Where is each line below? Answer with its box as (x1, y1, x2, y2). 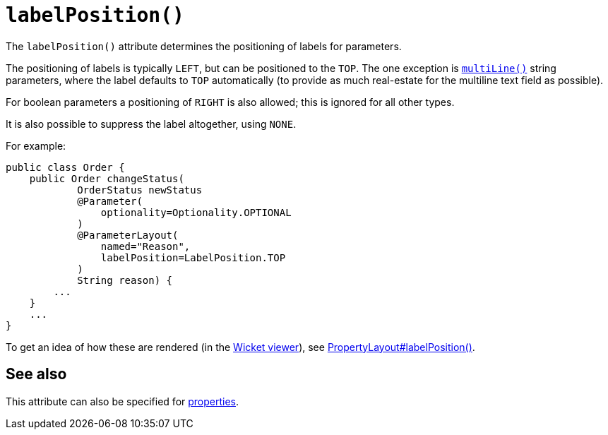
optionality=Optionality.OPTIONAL (100, 206, 292, 218)
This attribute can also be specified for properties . (6, 395, 239, 407)
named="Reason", (100, 240, 191, 252)
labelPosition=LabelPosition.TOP (100, 251, 286, 263)
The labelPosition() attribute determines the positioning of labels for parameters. (6, 40, 402, 52)
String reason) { (77, 274, 173, 286)
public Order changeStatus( (29, 172, 184, 184)
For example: (6, 139, 66, 152)
